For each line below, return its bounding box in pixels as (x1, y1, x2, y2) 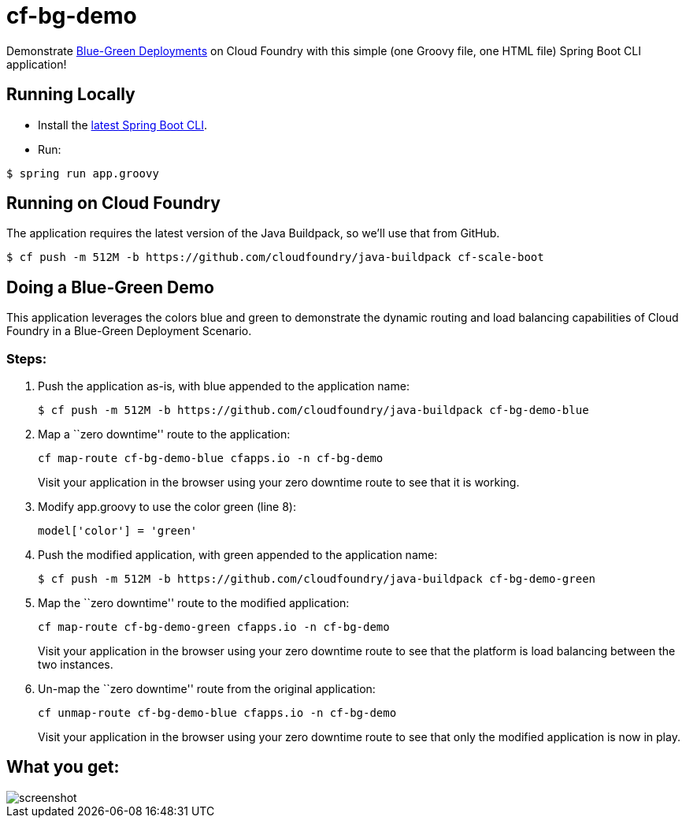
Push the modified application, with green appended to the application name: (38, 548, 438, 562)
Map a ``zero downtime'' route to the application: (38, 427, 291, 442)
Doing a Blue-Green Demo (6, 277, 214, 297)
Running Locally (6, 84, 135, 105)
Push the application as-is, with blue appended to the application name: (38, 379, 410, 393)
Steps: (6, 350, 47, 367)
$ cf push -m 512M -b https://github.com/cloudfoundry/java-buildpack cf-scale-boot (6, 251, 544, 264)
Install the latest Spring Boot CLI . (38, 117, 207, 132)
